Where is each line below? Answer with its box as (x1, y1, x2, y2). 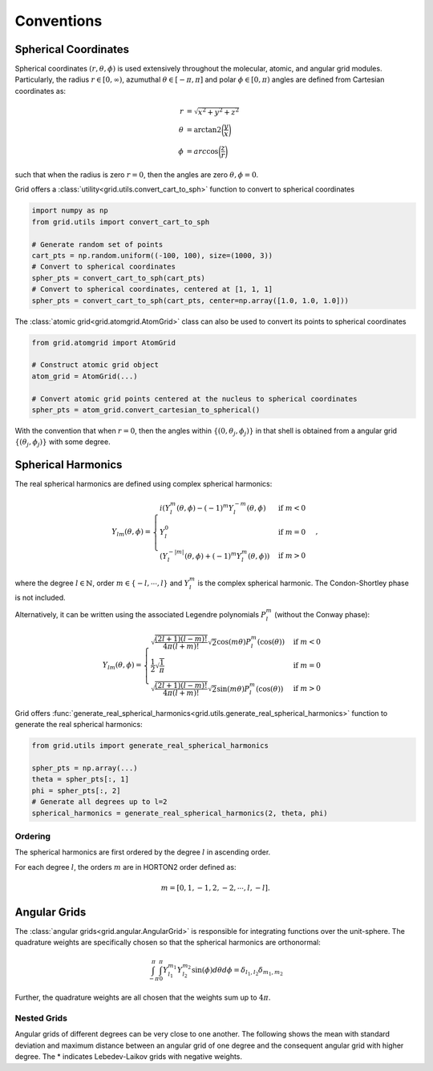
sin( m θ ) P (216, 684, 250, 693)
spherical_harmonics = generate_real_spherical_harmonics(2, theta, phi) (31, 808, 328, 818)
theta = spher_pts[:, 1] (31, 774, 130, 784)
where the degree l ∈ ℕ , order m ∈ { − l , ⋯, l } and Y (14, 578, 190, 588)
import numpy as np (31, 206, 108, 216)
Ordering (14, 831, 51, 842)
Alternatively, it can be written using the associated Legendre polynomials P (14, 609, 266, 619)
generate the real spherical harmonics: (14, 720, 144, 729)
